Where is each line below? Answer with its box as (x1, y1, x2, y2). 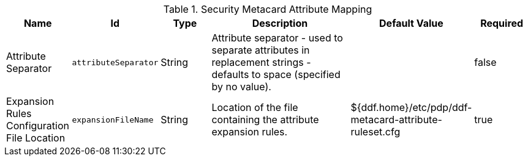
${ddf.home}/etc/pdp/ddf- (350, 101, 472, 113)
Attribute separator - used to (211, 32, 343, 44)
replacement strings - (211, 56, 311, 68)
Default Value (379, 17, 443, 29)
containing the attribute (211, 113, 319, 126)
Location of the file (211, 101, 298, 113)
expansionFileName (72, 115, 154, 124)
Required (480, 17, 524, 29)
